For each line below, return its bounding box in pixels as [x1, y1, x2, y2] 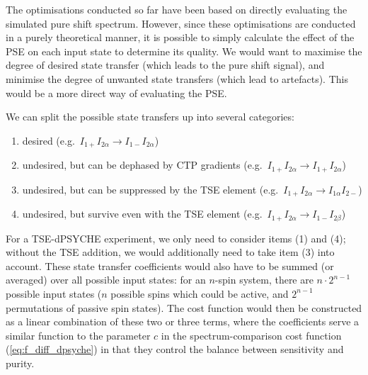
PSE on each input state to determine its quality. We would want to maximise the [6, 43, 362, 58]
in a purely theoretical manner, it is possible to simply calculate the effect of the [6, 30, 355, 45]
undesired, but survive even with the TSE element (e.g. [22, 206, 263, 221]
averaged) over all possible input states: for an [6, 272, 206, 287]
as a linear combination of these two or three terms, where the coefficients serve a [6, 314, 360, 329]
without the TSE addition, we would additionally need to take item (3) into [6, 245, 335, 259]
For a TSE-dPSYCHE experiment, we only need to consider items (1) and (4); [6, 230, 346, 245]
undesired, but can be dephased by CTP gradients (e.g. [22, 157, 263, 172]
